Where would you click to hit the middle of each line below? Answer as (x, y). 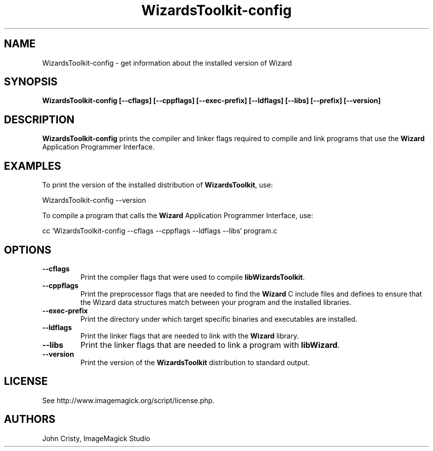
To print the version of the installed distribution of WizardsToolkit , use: (157, 185)
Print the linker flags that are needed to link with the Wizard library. (190, 336)
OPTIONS (28, 250)
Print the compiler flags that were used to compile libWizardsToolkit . (193, 277)
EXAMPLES (33, 166)
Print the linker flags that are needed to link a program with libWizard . (210, 345)
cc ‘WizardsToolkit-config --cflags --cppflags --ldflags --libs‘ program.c (160, 231)
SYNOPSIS (31, 82)
